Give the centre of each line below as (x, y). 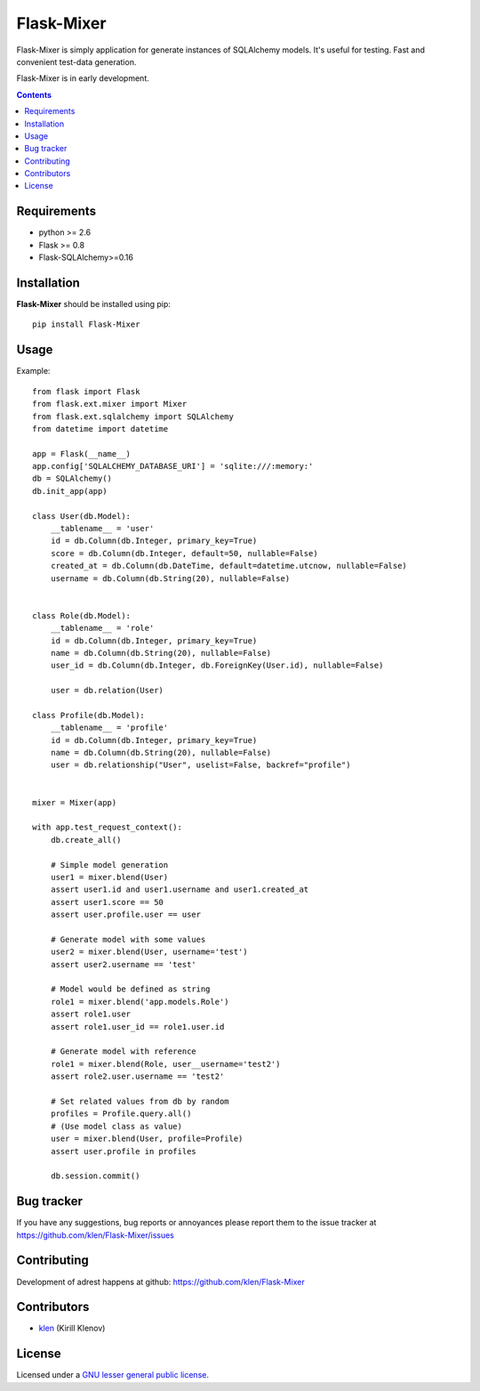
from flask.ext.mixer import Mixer (110, 404)
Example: (33, 371)
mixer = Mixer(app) (75, 802)
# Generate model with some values (128, 939)
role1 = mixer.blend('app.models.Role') (140, 1002)
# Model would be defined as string (130, 989)
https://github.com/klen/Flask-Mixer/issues (96, 1235)
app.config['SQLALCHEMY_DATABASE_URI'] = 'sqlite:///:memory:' (173, 466)
